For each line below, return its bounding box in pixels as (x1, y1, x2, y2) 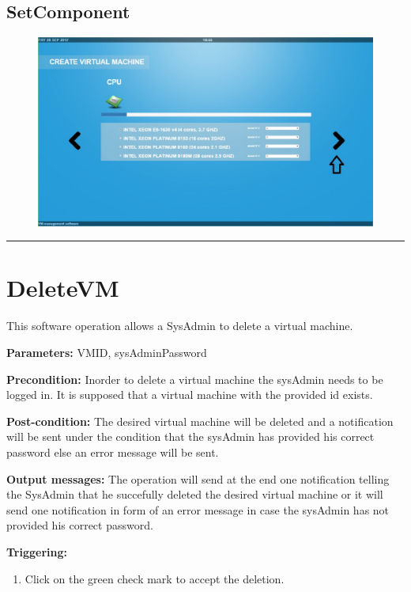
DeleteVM (6, 271, 119, 304)
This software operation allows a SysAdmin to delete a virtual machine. (6, 317, 353, 334)
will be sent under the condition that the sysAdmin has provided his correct (6, 428, 375, 445)
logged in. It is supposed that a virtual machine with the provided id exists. (6, 386, 373, 403)
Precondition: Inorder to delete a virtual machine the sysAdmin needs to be (6, 370, 383, 387)
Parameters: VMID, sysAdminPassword (6, 344, 207, 361)
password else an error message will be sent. (6, 443, 219, 460)
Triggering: (6, 543, 67, 560)
